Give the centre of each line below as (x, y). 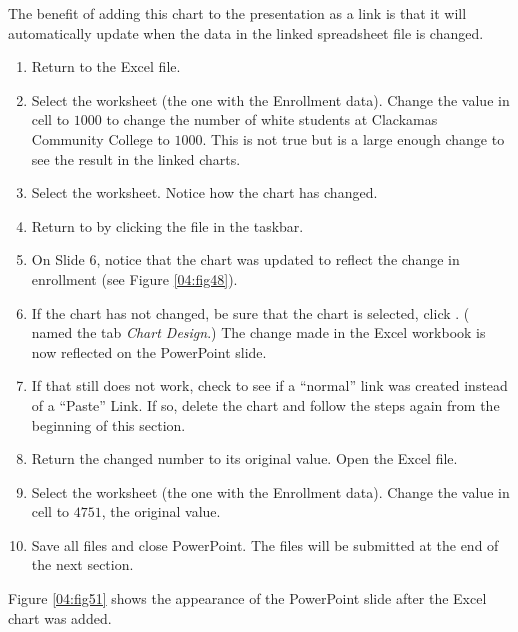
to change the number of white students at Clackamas (272, 119)
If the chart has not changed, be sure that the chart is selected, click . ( (250, 312)
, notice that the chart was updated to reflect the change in (278, 259)
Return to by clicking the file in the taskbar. (167, 225)
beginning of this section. (108, 424)
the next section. (82, 564)
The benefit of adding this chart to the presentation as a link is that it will (237, 13)
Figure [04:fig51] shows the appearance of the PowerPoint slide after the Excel (247, 598)
